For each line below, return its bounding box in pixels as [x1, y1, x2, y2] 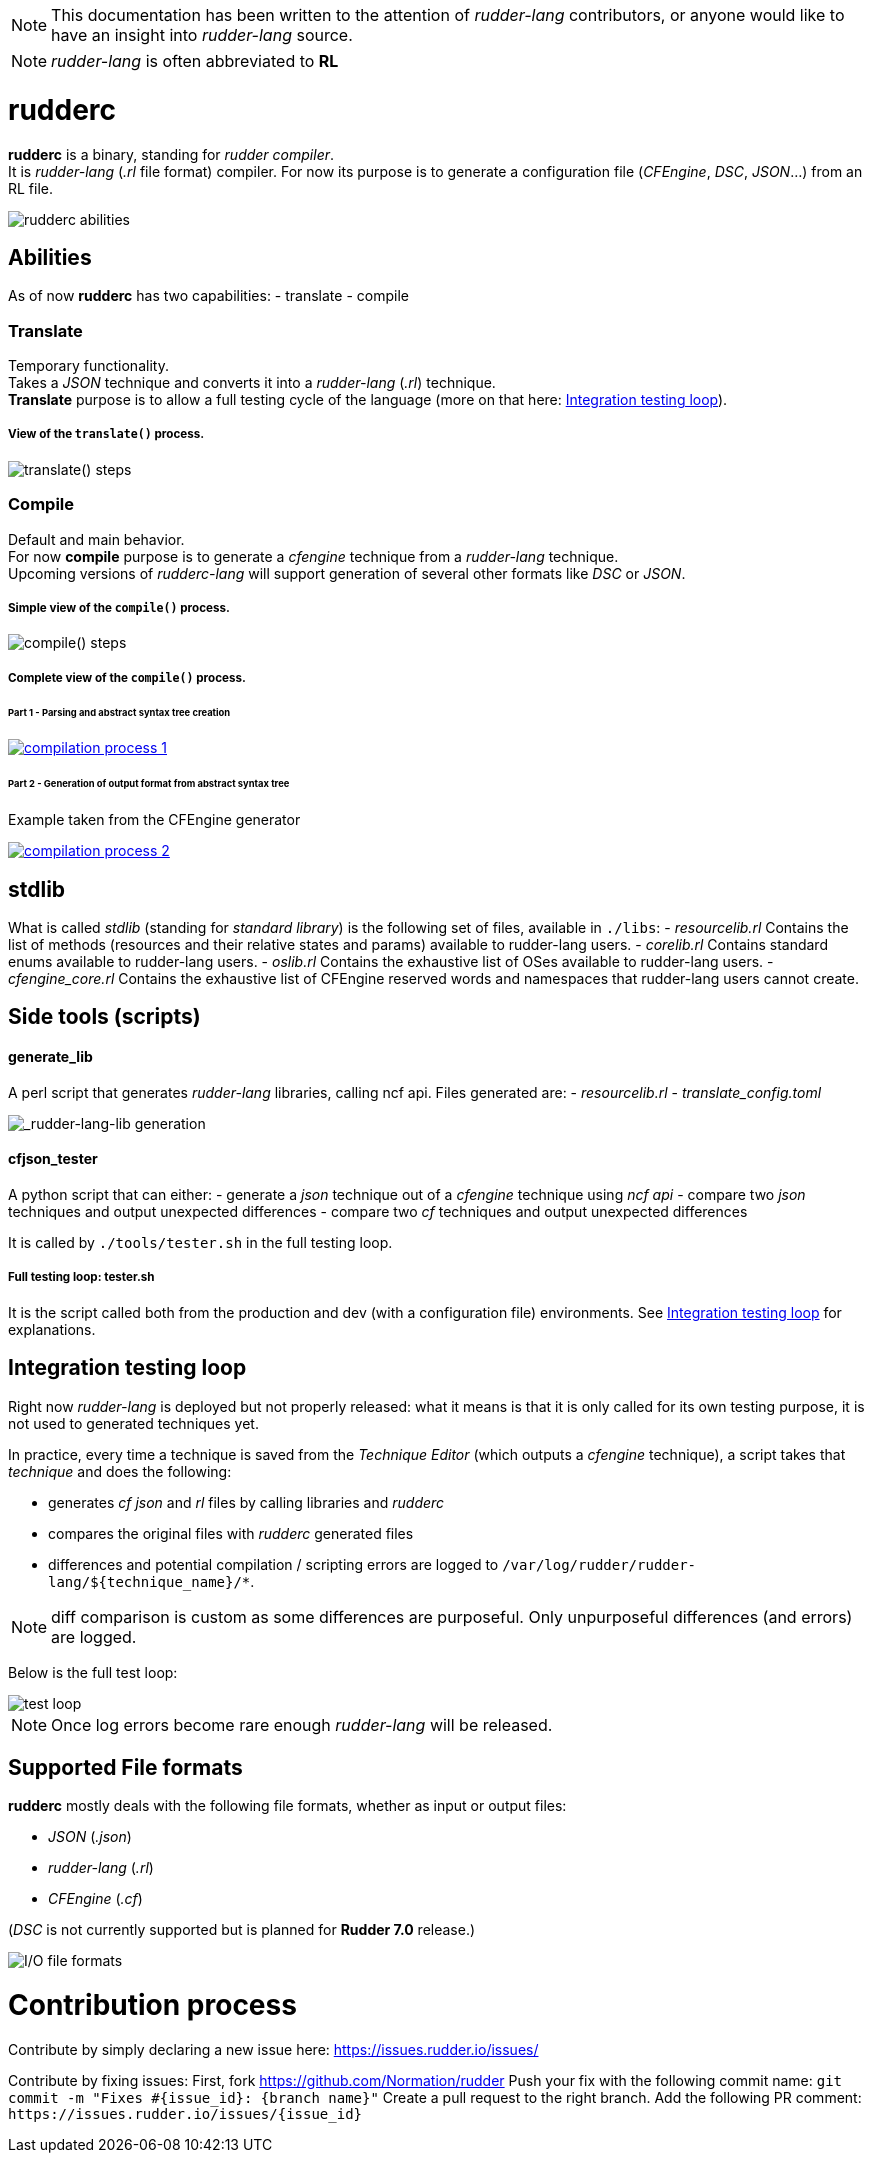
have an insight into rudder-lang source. [51, 25, 353, 45]
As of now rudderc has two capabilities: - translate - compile [8, 287, 409, 305]
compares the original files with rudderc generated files [48, 1524, 414, 1542]
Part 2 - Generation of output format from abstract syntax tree [8, 778, 290, 790]
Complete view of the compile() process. [8, 670, 246, 685]
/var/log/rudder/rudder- [502, 1556, 697, 1573]
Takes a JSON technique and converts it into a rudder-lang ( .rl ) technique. [8, 374, 496, 392]
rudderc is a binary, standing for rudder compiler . [8, 145, 335, 163]
